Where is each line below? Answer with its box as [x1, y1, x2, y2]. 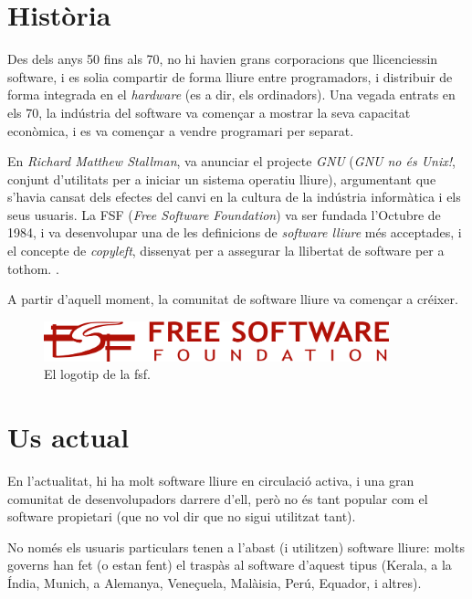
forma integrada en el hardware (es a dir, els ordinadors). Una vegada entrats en [7, 85, 456, 104]
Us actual [7, 418, 130, 456]
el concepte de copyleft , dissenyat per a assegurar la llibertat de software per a [7, 241, 445, 260]
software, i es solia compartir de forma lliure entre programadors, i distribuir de [7, 67, 453, 86]
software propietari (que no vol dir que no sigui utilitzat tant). [7, 507, 356, 526]
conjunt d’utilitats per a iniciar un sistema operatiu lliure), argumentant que [7, 169, 436, 188]
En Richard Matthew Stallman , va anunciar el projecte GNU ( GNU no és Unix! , [7, 152, 456, 171]
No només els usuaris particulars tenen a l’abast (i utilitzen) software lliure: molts [7, 537, 465, 556]
